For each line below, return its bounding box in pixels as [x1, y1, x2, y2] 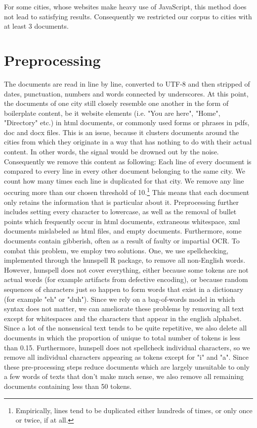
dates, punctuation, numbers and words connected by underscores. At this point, [4, 88, 249, 98]
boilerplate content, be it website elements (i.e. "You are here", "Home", [4, 107, 220, 118]
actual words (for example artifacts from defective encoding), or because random [4, 274, 248, 285]
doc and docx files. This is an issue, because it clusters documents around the [4, 127, 239, 137]
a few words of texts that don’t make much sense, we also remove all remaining [4, 371, 244, 381]
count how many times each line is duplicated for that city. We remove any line [4, 175, 244, 186]
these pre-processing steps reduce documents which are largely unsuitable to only [4, 361, 250, 372]
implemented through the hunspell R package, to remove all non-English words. [4, 255, 246, 265]
